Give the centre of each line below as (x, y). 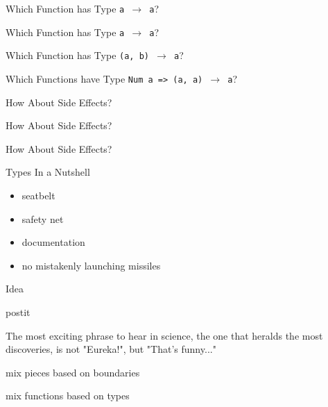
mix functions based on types (68, 396)
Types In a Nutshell (48, 172)
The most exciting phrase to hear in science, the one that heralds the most (164, 335)
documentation (53, 242)
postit (18, 312)
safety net (43, 218)
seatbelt (38, 195)
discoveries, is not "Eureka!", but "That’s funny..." (111, 349)
